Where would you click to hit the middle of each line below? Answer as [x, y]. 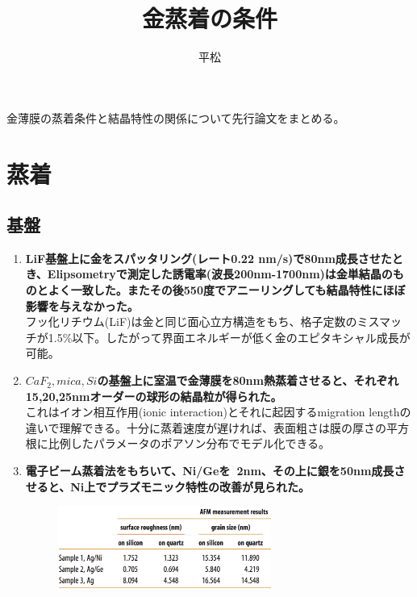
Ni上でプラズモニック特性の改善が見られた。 [190, 486]
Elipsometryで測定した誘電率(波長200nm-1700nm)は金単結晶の [220, 274]
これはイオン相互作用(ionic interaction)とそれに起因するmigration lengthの [218, 412]
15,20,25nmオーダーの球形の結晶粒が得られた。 [154, 396]
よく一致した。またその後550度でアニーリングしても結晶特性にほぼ [227, 290]
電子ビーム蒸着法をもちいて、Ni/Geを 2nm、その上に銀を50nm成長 [210, 471]
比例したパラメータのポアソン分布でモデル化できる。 [189, 443]
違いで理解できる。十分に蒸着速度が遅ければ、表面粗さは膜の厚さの [206, 427]
